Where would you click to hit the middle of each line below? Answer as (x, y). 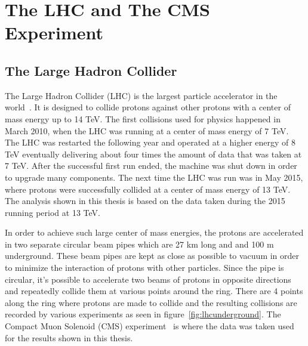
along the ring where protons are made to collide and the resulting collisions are (151, 302)
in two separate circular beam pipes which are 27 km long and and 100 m (139, 244)
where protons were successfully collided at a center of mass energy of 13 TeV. (148, 189)
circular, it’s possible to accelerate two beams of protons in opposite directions (148, 279)
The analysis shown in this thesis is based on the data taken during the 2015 (145, 201)
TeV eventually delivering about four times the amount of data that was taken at (153, 154)
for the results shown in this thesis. (69, 337)
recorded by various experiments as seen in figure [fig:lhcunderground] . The (143, 314)
